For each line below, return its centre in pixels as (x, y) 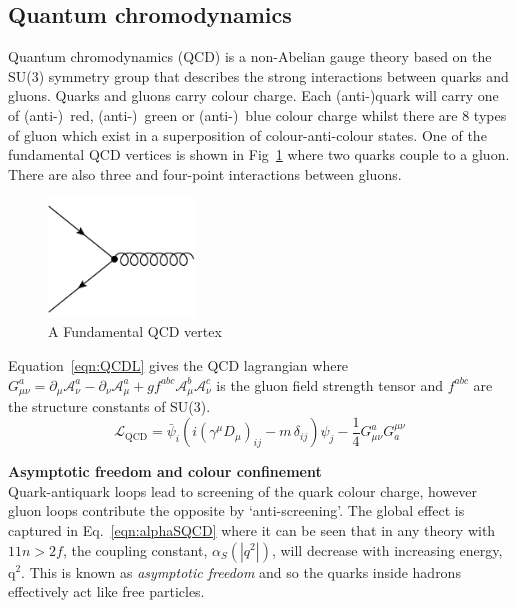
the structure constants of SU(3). (109, 406)
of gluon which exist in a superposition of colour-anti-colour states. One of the (247, 134)
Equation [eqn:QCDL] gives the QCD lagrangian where (178, 365)
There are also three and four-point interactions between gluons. (205, 173)
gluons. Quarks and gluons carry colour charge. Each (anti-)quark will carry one (253, 95)
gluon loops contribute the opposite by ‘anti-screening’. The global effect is (236, 510)
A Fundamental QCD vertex (135, 331)
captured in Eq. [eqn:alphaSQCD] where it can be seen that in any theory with (252, 529)
